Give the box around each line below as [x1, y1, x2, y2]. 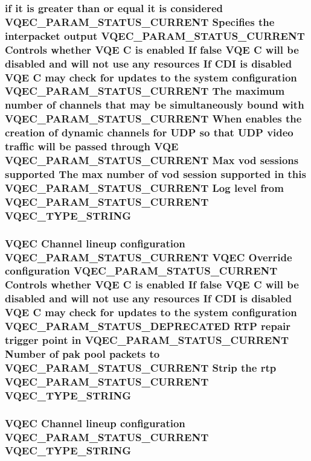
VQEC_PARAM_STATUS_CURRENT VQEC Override [5, 249, 292, 264]
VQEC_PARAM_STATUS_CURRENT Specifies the [5, 14, 275, 29]
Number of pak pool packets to [5, 346, 160, 361]
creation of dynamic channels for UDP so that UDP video [5, 125, 293, 140]
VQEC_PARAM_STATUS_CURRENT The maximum [5, 83, 285, 98]
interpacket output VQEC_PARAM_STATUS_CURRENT [5, 28, 305, 43]
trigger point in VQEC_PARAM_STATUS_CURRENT [5, 332, 289, 348]
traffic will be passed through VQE [5, 139, 179, 154]
